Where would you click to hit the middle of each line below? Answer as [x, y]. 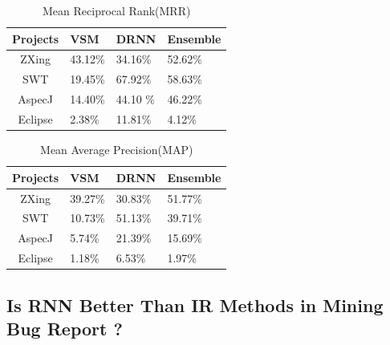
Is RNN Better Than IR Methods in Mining [195, 304]
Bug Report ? [65, 328]
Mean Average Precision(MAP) [117, 150]
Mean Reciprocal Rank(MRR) [117, 10]
